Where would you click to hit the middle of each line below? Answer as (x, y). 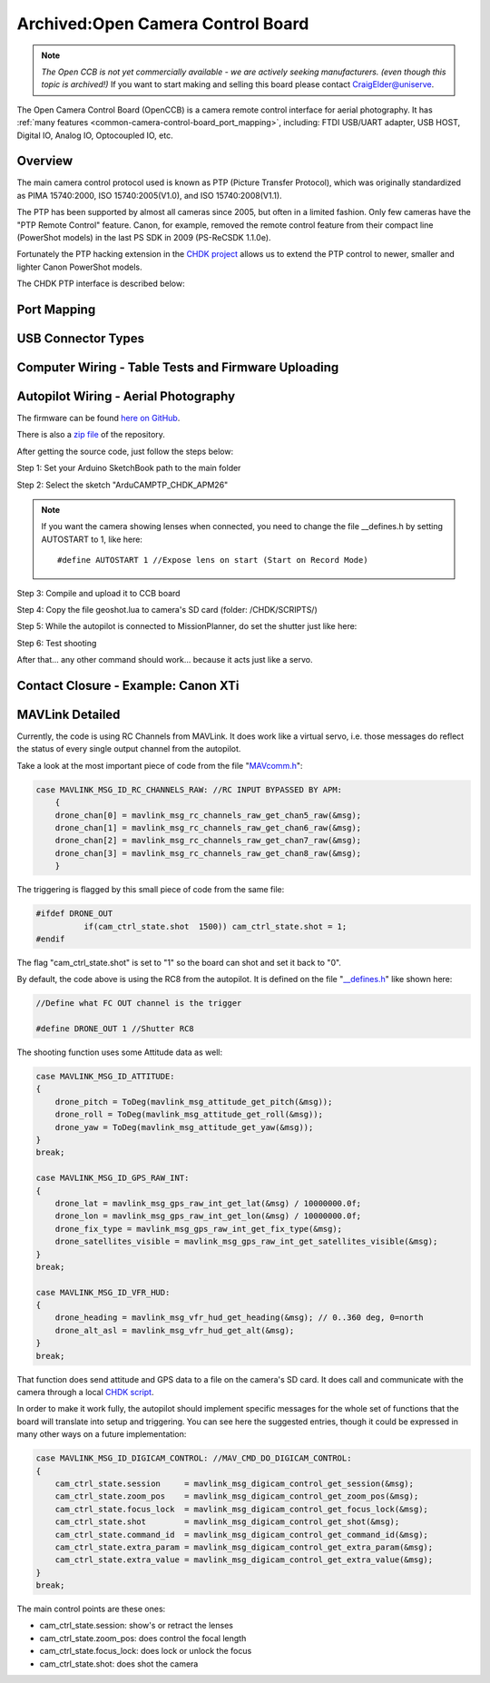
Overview (45, 161)
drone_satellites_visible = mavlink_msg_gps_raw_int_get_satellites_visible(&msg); (246, 1242)
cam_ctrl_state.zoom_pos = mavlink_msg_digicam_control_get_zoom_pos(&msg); (237, 1496)
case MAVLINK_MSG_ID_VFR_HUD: (103, 1292)
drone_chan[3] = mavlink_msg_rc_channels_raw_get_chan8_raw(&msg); (208, 853)
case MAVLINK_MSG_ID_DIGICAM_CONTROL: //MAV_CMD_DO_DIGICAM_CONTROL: (194, 1458)
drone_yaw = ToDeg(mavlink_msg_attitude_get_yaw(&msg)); (184, 1127)
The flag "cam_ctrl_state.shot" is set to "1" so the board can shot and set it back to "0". (179, 962)
